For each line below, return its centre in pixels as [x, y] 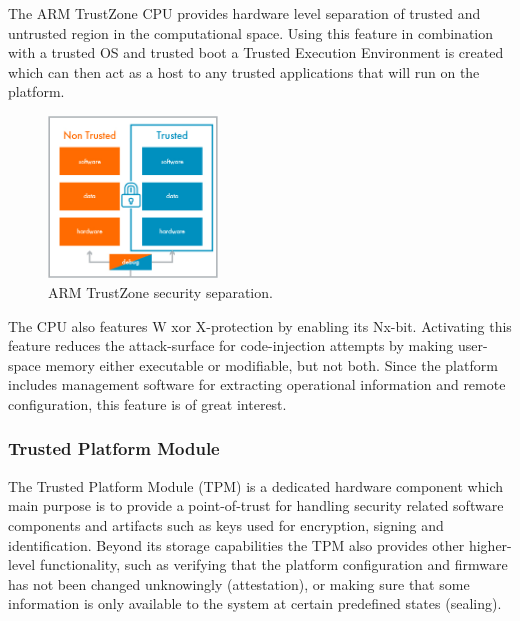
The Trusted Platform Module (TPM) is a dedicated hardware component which [255, 485]
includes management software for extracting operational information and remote [257, 384]
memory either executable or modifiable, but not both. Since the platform [271, 364]
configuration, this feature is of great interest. [147, 403]
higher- [490, 544]
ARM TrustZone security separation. [160, 291]
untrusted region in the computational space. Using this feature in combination [251, 32]
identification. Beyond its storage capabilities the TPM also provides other [236, 544]
